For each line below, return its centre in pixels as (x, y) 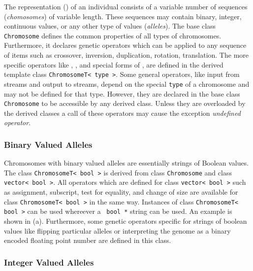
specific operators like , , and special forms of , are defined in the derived (114, 64)
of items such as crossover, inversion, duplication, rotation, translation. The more (126, 55)
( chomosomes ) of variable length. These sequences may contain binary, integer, (123, 16)
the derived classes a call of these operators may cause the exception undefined (122, 113)
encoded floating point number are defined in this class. (88, 240)
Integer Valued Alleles (49, 262)
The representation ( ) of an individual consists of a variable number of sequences (126, 6)
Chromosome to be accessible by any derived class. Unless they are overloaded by (125, 103)
